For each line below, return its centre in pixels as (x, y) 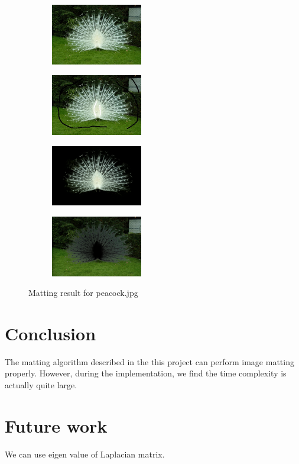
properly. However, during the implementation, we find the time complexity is (146, 373)
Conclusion (51, 333)
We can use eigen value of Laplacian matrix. (85, 454)
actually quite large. (41, 385)
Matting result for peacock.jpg (83, 293)
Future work (56, 425)
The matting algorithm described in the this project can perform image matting (149, 361)
